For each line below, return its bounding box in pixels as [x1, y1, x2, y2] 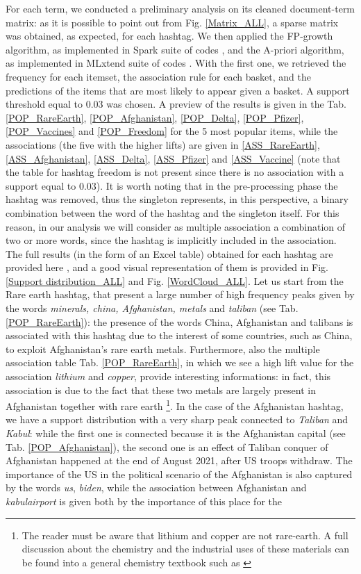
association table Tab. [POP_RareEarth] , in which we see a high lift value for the [6, 355, 354, 370]
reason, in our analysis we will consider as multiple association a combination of [6, 219, 346, 233]
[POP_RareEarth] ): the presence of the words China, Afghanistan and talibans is [6, 314, 353, 329]
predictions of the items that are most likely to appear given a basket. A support [6, 83, 350, 97]
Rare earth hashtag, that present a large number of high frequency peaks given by [6, 287, 355, 302]
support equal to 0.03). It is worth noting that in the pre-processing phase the [6, 178, 338, 192]
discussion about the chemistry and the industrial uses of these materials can [22, 541, 350, 556]
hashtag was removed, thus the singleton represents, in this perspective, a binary [6, 192, 349, 206]
